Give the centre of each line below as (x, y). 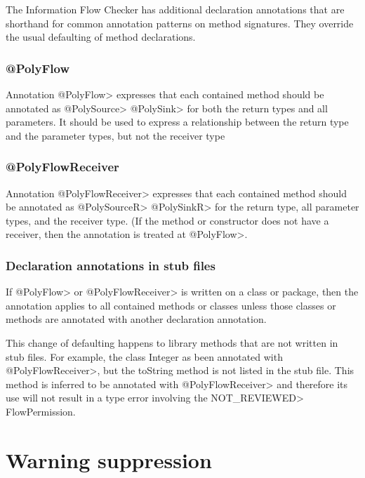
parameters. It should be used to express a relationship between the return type (177, 122)
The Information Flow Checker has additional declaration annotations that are (175, 9)
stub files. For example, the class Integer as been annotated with (144, 356)
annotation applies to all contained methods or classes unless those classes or (171, 305)
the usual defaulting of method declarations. (101, 37)
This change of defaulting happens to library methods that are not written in (172, 342)
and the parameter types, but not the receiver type (115, 135)
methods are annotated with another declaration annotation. (136, 319)
